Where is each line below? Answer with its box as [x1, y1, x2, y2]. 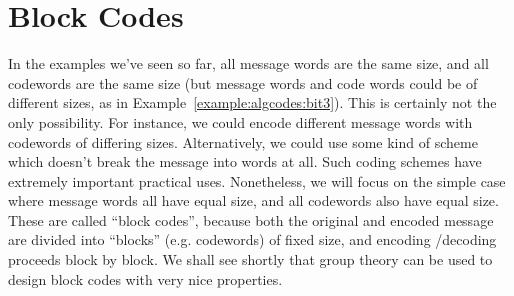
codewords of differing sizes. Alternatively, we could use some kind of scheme [8, 131, 478, 152]
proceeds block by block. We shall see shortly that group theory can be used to [8, 249, 493, 270]
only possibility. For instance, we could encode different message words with [8, 111, 473, 132]
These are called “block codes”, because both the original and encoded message [8, 209, 494, 230]
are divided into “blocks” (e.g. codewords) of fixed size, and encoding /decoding [8, 229, 497, 250]
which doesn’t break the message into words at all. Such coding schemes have [8, 151, 482, 172]
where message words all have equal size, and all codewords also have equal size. [8, 190, 499, 211]
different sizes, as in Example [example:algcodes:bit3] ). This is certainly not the [8, 92, 497, 113]
